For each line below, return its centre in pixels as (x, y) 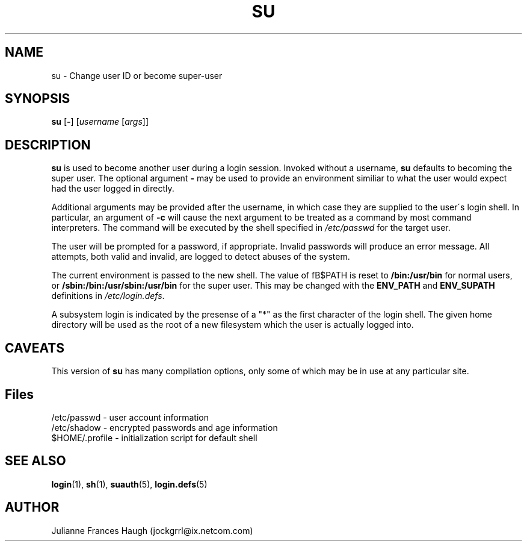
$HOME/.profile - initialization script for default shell (154, 438)
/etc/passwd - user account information (130, 417)
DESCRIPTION (48, 145)
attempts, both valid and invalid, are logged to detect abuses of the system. (201, 257)
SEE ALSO (35, 461)
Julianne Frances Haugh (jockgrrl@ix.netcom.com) (152, 530)
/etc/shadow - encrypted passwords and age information (165, 427)
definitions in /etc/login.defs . (108, 296)
